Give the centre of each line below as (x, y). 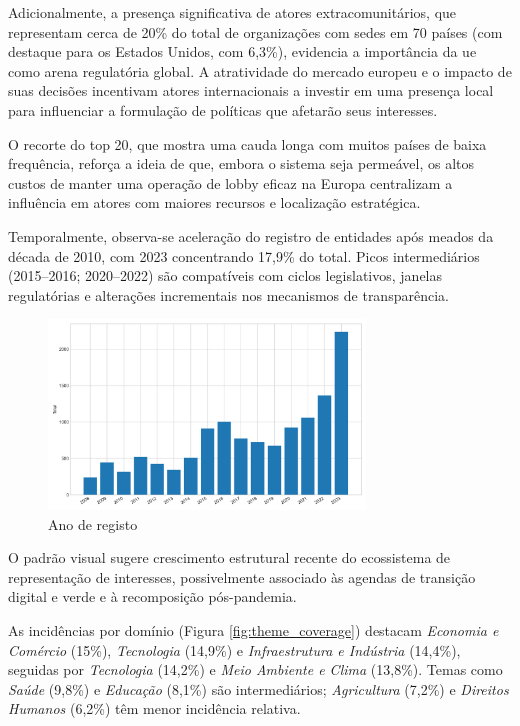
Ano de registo (93, 523)
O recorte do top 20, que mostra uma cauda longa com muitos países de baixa (247, 143)
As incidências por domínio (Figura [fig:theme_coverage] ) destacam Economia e (253, 629)
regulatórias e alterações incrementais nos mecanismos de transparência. (228, 294)
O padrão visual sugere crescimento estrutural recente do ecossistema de (229, 557)
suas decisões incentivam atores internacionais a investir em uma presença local (251, 90)
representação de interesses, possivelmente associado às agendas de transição (242, 576)
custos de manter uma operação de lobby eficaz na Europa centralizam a (230, 182)
